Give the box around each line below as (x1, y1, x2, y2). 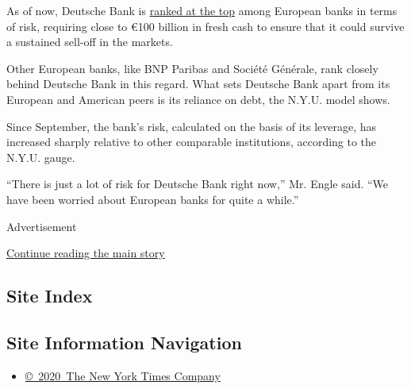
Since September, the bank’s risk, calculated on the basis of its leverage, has (6, 117, 377, 134)
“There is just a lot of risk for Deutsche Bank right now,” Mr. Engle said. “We (6, 175, 389, 192)
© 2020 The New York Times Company (25, 367, 221, 383)
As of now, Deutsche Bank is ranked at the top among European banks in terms (6, 2, 398, 18)
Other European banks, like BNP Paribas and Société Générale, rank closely (6, 60, 378, 76)
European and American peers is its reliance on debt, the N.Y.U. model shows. (6, 91, 390, 107)
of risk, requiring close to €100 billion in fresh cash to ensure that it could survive (6, 17, 405, 34)
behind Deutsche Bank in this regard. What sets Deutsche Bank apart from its (6, 75, 390, 92)
